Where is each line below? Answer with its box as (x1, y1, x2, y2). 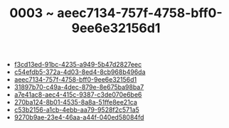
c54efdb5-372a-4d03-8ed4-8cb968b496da (14, 68, 146, 76)
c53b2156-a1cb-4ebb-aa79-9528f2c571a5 (14, 105, 140, 114)
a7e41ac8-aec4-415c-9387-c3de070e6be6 (14, 90, 142, 99)
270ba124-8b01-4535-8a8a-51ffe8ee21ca (14, 98, 137, 107)
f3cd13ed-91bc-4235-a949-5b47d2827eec (14, 60, 142, 69)
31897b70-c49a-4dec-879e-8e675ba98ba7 (14, 83, 144, 92)
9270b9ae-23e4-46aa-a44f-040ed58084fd (14, 113, 144, 122)
